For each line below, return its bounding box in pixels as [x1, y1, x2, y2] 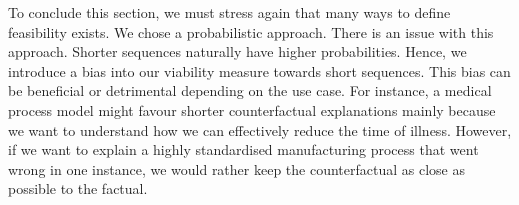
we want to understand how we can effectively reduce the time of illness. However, [8, 119, 512, 140]
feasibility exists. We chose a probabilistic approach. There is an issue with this [8, 21, 494, 42]
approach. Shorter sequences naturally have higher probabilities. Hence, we [8, 41, 467, 62]
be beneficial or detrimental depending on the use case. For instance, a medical [8, 80, 492, 101]
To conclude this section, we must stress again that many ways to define [8, 2, 451, 22]
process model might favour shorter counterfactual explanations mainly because [8, 99, 496, 120]
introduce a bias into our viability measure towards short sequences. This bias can [8, 60, 511, 81]
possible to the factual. [8, 178, 148, 199]
